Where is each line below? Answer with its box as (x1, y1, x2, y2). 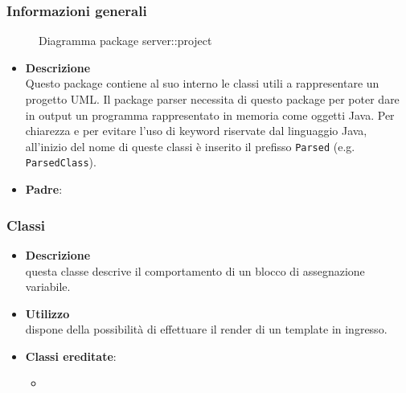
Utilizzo (25, 305, 70, 321)
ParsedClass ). (25, 154, 96, 170)
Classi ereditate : (25, 347, 117, 364)
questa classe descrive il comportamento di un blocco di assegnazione (25, 262, 365, 279)
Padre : (25, 181, 63, 198)
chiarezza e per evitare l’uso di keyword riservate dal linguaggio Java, (25, 122, 367, 139)
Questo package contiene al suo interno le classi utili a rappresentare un (25, 75, 379, 92)
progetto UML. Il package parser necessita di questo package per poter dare (25, 91, 400, 107)
